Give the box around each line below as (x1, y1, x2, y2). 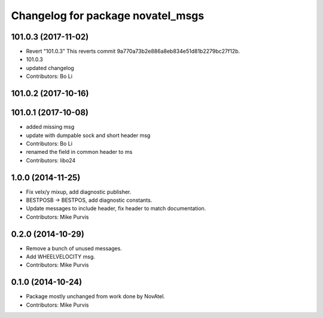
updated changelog (26, 64, 74, 71)
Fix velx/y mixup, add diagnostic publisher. (26, 188, 132, 195)
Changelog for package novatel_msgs (11, 9, 205, 22)
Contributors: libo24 (26, 156, 76, 164)
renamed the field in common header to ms (26, 149, 133, 156)
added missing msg (26, 123, 75, 131)
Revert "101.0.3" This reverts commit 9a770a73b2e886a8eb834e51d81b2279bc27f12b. (26, 48, 240, 55)
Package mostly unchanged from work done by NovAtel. (26, 293, 166, 300)
